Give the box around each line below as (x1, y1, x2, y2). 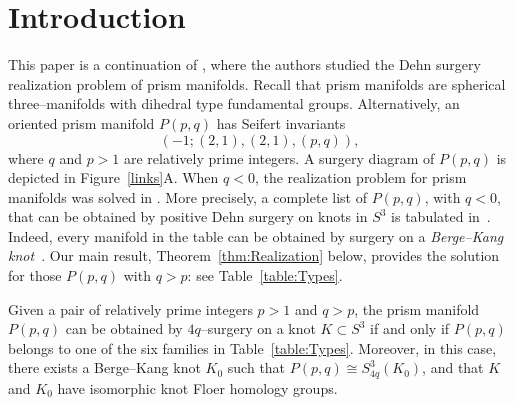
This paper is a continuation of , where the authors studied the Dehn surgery (8, 54, 481, 75)
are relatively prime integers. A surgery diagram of (124, 147, 435, 168)
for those (8, 265, 62, 286)
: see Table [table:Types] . (187, 265, 343, 286)
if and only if (370, 318, 450, 339)
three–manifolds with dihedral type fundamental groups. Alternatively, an (8, 93, 460, 114)
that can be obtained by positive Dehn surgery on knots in (8, 206, 368, 227)
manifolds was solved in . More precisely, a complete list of (8, 186, 367, 207)
